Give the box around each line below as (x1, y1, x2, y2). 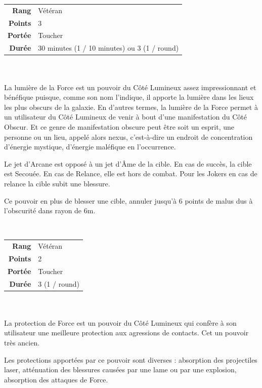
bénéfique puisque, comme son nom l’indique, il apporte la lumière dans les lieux (4, 92, 254, 102)
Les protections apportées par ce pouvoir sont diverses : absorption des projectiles (4, 354, 257, 365)
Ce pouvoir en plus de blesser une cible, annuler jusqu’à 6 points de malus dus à (4, 195, 253, 206)
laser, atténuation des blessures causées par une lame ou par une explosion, (4, 364, 237, 375)
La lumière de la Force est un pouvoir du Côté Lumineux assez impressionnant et (4, 82, 256, 92)
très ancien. (4, 337, 40, 348)
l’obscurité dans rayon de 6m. (4, 205, 96, 216)
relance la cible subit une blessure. (4, 178, 110, 188)
